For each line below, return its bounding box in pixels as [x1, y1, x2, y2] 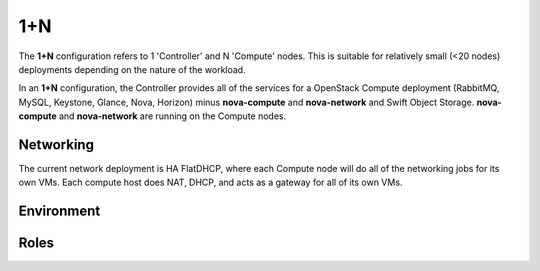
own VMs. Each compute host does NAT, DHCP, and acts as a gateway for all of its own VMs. [18, 176, 403, 189]
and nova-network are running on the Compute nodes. [58, 110, 287, 122]
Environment [18, 203, 101, 220]
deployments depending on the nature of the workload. [18, 63, 246, 75]
